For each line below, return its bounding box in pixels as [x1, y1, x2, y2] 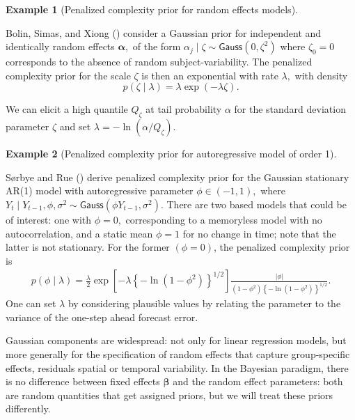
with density [294, 68, 348, 82]
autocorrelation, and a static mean [6, 226, 153, 240]
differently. [6, 401, 51, 416]
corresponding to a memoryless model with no [125, 212, 322, 226]
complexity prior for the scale [6, 68, 131, 82]
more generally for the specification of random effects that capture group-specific [6, 347, 350, 361]
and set [59, 119, 91, 134]
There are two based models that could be [166, 196, 347, 211]
